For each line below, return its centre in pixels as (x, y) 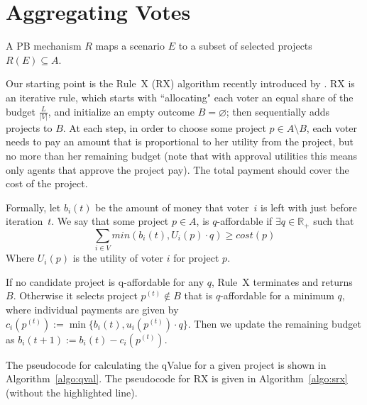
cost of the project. (47, 183)
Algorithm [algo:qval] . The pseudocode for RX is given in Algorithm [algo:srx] (177, 378)
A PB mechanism (44, 46)
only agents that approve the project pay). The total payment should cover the (177, 169)
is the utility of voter (118, 258)
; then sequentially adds (278, 111)
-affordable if (245, 221)
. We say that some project (110, 221)
